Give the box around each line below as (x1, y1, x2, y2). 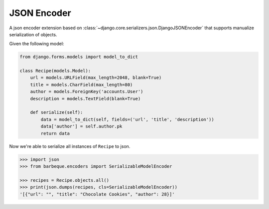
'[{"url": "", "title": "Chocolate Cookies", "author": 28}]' (19, 191, 175, 197)
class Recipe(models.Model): (19, 68, 91, 74)
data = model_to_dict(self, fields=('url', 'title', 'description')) (40, 117, 214, 122)
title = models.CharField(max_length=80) (30, 82, 133, 87)
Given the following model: (9, 41, 64, 47)
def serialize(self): (30, 110, 83, 115)
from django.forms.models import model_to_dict (19, 54, 138, 60)
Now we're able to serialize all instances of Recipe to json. (9, 143, 131, 149)
